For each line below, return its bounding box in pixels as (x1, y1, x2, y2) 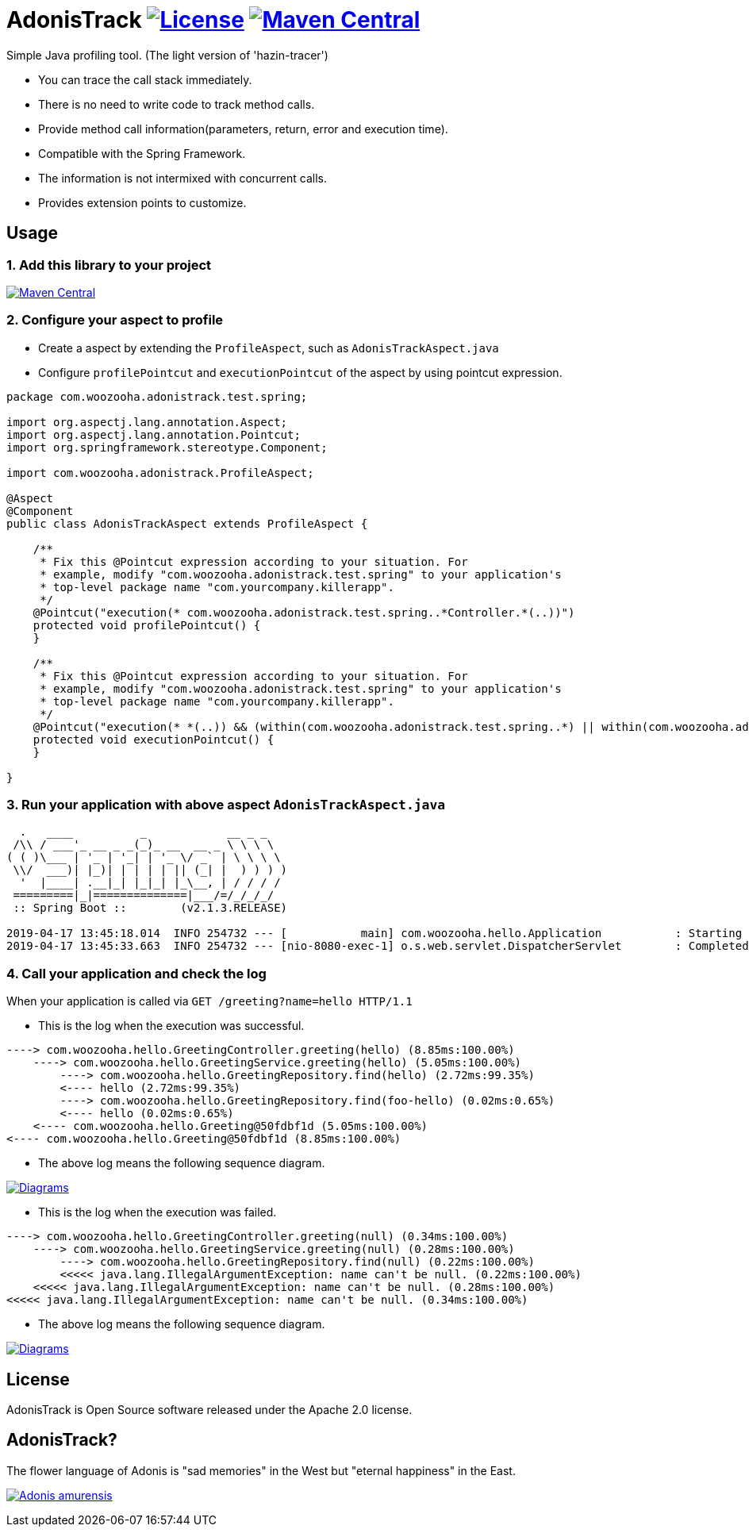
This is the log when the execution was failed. (38, 1205, 277, 1220)
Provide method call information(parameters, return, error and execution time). (38, 121, 448, 136)
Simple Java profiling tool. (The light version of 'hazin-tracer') (6, 48, 328, 62)
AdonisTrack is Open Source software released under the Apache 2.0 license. (6, 1403, 413, 1417)
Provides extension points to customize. (38, 195, 247, 209)
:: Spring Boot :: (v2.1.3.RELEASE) (13, 901, 288, 915)
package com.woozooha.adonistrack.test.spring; (6, 390, 308, 403)
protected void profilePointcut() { (33, 618, 261, 632)
